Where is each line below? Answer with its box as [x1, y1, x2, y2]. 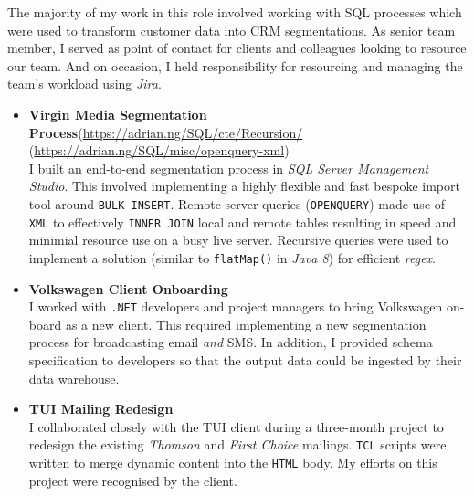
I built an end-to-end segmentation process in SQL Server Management [28, 158, 429, 177]
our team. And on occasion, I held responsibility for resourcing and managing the [7, 56, 463, 75]
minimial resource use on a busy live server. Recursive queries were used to [28, 230, 448, 249]
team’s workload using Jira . [7, 74, 162, 93]
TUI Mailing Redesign [28, 399, 174, 418]
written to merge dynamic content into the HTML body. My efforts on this [28, 452, 437, 471]
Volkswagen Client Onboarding [28, 279, 228, 298]
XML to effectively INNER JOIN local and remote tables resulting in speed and [28, 212, 457, 231]
